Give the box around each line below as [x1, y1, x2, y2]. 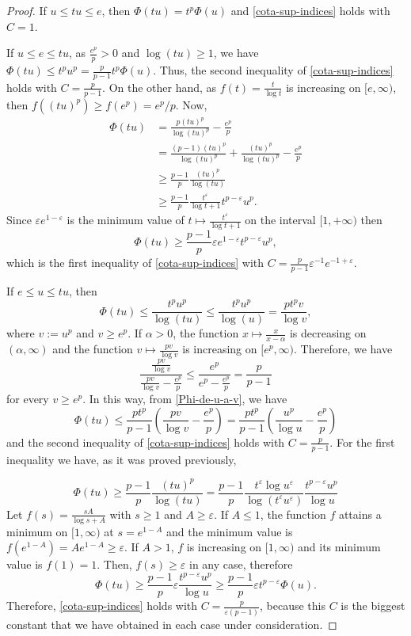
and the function [52, 341, 133, 357]
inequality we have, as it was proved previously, [6, 451, 237, 467]
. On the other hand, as [102, 78, 217, 95]
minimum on [6, 523, 68, 539]
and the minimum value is [166, 523, 293, 539]
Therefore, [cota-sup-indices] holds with [6, 597, 198, 614]
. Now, [175, 96, 207, 112]
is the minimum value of [67, 211, 185, 228]
